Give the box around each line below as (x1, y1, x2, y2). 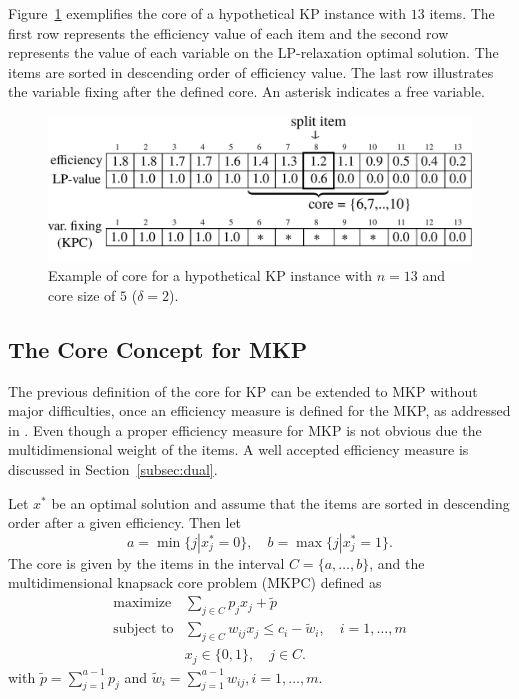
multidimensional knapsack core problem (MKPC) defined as (8, 572, 382, 593)
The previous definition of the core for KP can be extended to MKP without (8, 380, 478, 401)
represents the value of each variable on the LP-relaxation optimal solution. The (8, 42, 499, 63)
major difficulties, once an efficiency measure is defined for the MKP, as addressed (8, 400, 511, 421)
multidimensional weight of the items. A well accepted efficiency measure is (8, 439, 469, 460)
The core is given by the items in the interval (8, 552, 285, 573)
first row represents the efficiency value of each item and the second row (8, 22, 449, 43)
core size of (48, 284, 116, 305)
